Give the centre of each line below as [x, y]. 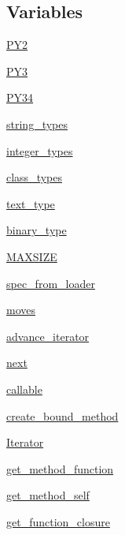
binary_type [37, 230]
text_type [31, 203]
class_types [34, 177]
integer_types [40, 150]
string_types [37, 123]
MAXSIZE [32, 256]
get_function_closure [58, 521]
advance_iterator [48, 336]
